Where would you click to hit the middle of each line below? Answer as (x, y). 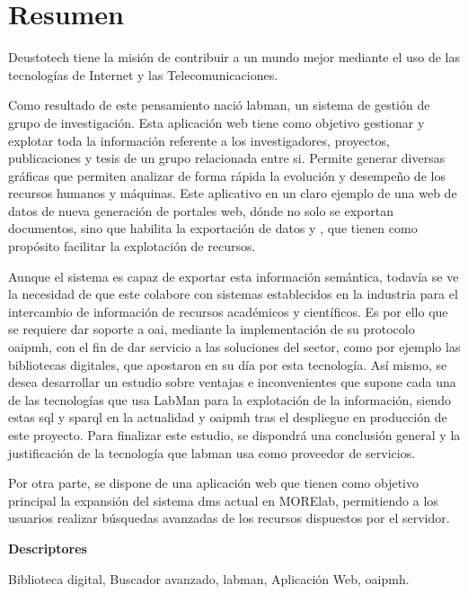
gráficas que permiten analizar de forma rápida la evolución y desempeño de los (227, 175)
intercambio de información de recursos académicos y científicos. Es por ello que (228, 311)
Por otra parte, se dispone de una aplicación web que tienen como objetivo (214, 483)
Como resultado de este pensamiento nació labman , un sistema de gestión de (219, 105)
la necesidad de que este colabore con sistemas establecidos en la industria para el (233, 294)
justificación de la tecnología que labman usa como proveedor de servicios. (212, 452)
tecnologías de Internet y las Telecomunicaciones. (143, 74)
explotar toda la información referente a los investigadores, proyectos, (199, 140)
